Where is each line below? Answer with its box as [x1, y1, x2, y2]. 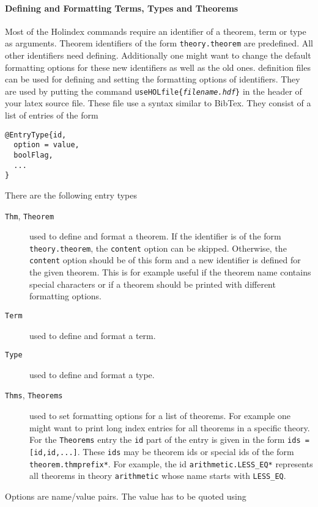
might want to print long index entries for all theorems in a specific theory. [29, 421, 310, 434]
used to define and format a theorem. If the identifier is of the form [29, 230, 281, 243]
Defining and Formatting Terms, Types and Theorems [5, 1, 239, 14]
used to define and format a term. [29, 329, 156, 341]
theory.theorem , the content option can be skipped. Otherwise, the [29, 241, 287, 254]
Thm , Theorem [5, 209, 54, 222]
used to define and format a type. [29, 368, 155, 381]
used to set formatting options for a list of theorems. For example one [29, 409, 290, 422]
